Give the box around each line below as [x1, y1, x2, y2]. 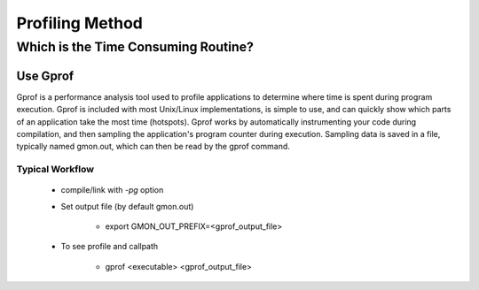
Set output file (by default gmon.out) [60, 201, 194, 211]
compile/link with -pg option [60, 185, 164, 195]
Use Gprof [16, 68, 75, 83]
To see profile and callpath [60, 241, 159, 252]
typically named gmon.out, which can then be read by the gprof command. [16, 141, 290, 152]
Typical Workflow [16, 164, 95, 176]
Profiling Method [16, 13, 144, 33]
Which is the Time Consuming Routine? [16, 39, 255, 55]
